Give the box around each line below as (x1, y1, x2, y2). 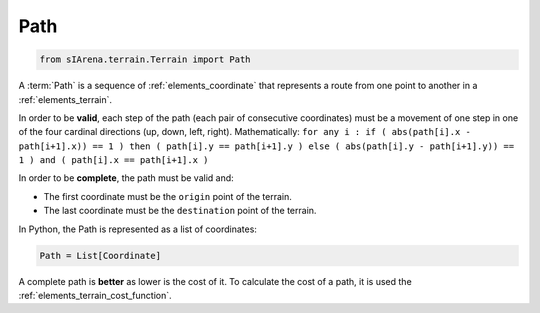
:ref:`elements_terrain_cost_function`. (18, 290, 172, 301)
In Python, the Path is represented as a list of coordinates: (18, 223, 257, 235)
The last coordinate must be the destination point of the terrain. (43, 205, 317, 217)
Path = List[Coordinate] (39, 250, 162, 261)
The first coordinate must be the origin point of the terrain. (43, 190, 292, 202)
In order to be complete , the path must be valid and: (18, 172, 234, 184)
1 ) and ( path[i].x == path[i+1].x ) (18, 155, 209, 166)
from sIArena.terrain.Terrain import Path (39, 54, 251, 65)
